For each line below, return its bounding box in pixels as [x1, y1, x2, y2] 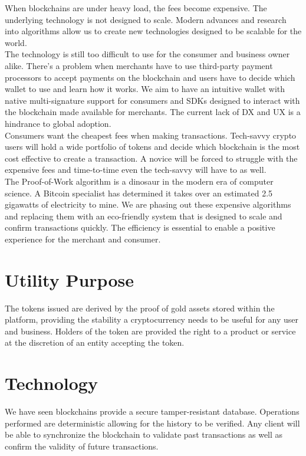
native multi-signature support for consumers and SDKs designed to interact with [5, 94, 300, 106]
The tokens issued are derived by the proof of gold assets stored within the [5, 301, 275, 314]
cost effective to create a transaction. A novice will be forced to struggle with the [5, 152, 298, 164]
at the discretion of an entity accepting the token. [5, 336, 185, 349]
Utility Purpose [5, 267, 134, 291]
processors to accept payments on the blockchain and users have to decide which [5, 71, 295, 83]
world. [5, 36, 27, 48]
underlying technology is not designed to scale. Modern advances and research [5, 13, 287, 25]
